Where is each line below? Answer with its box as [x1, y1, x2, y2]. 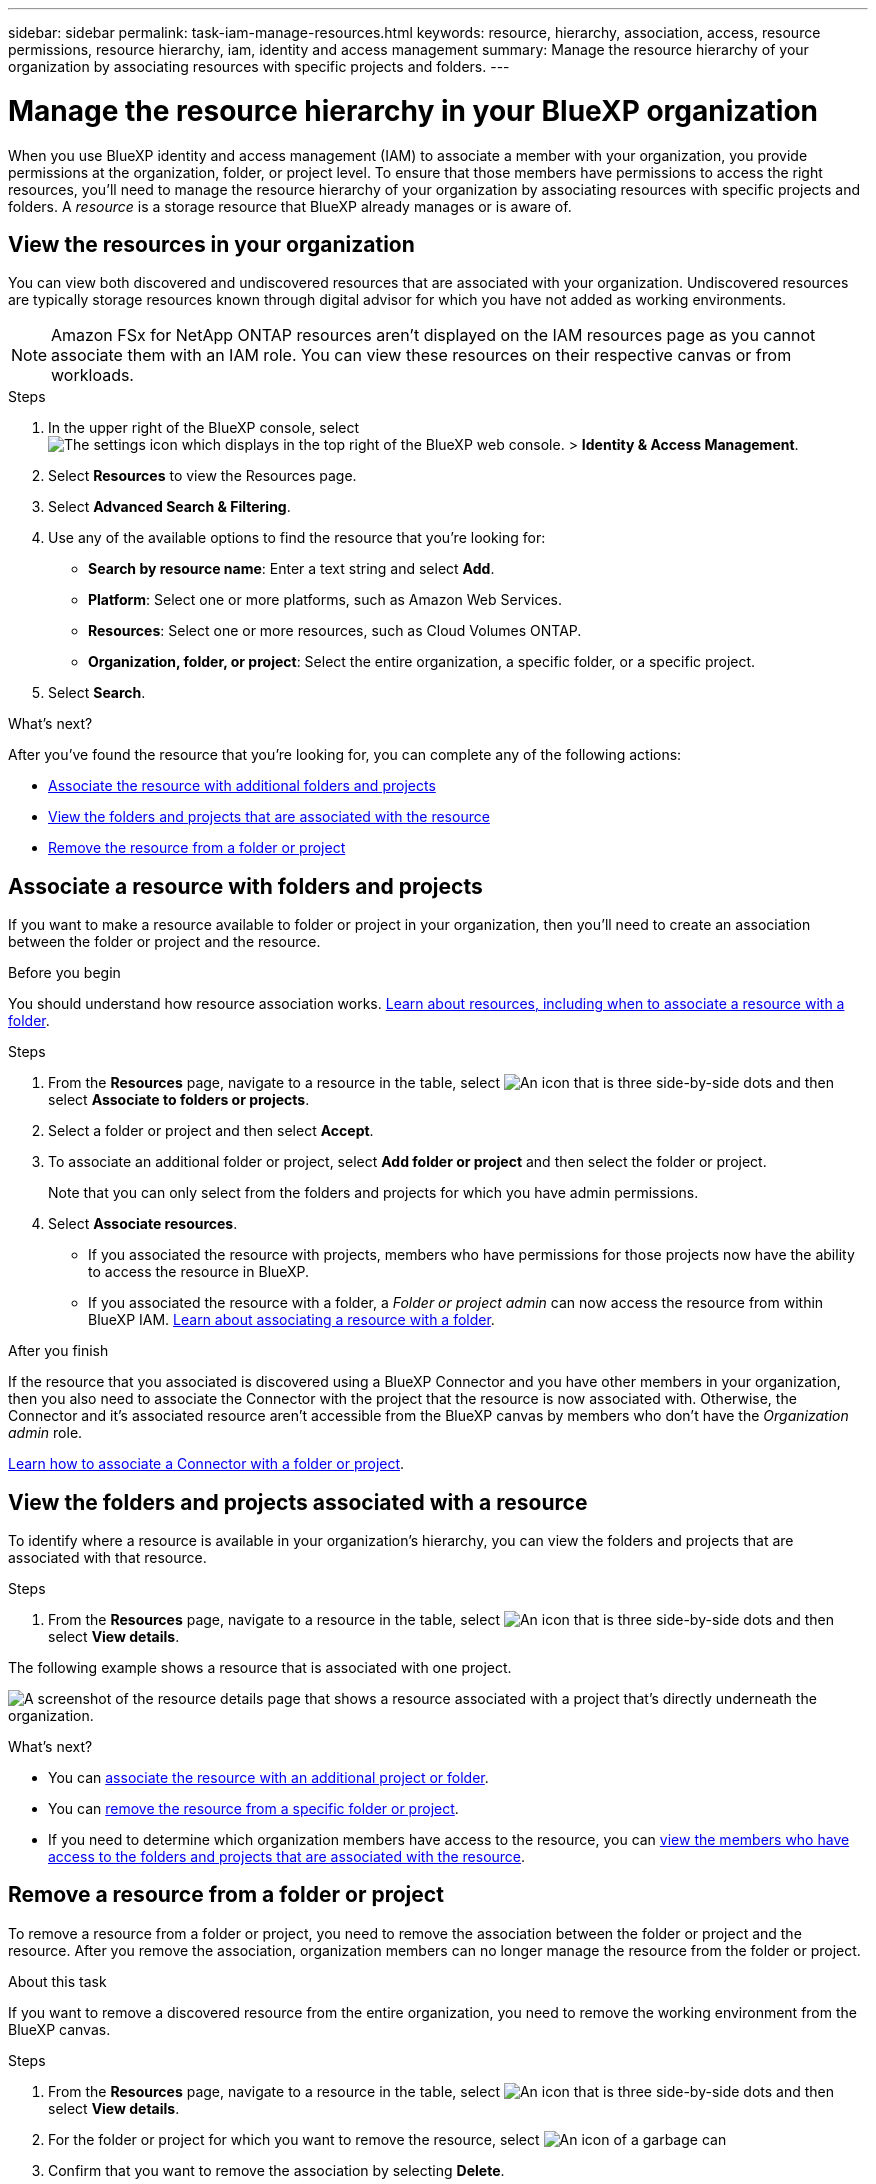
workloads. [51, 365, 134, 386]
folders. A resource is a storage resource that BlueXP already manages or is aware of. [8, 197, 572, 215]
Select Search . [48, 684, 146, 702]
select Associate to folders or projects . [48, 1091, 310, 1109]
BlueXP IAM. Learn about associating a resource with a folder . [88, 1311, 495, 1329]
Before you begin [8, 964, 121, 982]
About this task [8, 1972, 107, 1990]
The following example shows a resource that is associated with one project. [8, 1659, 512, 1677]
